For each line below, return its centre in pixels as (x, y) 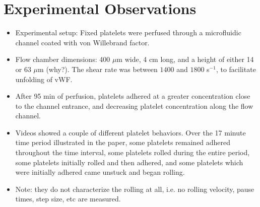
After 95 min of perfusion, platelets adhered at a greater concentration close (133, 96)
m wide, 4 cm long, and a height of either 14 (185, 59)
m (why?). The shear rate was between (98, 69)
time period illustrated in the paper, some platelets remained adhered (123, 142)
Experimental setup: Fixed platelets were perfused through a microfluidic (128, 32)
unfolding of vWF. (44, 79)
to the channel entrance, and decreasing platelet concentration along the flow (134, 106)
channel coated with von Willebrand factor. (82, 42)
